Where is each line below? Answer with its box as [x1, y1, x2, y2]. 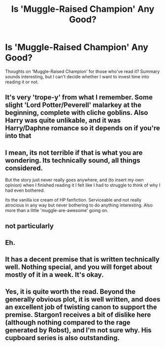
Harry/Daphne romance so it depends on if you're [5, 124, 160, 133]
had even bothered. [5, 187, 45, 193]
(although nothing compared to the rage [5, 318, 131, 326]
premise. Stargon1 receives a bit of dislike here [5, 311, 151, 319]
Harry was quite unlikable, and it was [5, 116, 121, 125]
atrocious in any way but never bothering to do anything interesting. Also [5, 202, 153, 208]
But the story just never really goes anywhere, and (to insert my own [5, 177, 144, 183]
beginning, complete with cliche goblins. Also [5, 108, 148, 117]
